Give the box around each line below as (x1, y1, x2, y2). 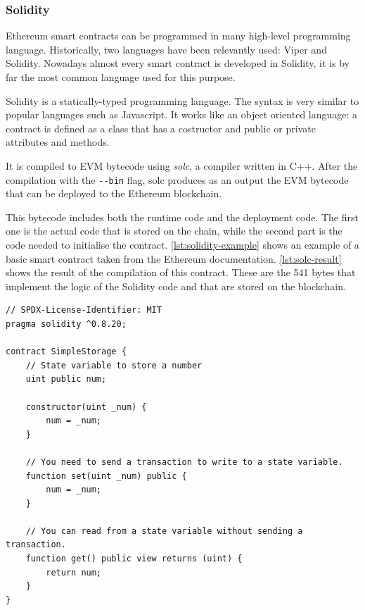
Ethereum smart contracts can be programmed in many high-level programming (6, 28, 351, 43)
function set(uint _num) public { (25, 471, 187, 481)
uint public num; (25, 374, 107, 385)
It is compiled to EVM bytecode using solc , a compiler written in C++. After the (6, 158, 358, 173)
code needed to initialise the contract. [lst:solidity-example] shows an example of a (6, 237, 359, 251)
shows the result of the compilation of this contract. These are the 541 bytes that (6, 265, 356, 280)
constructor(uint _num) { (25, 402, 147, 412)
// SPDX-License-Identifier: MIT (6, 305, 162, 316)
